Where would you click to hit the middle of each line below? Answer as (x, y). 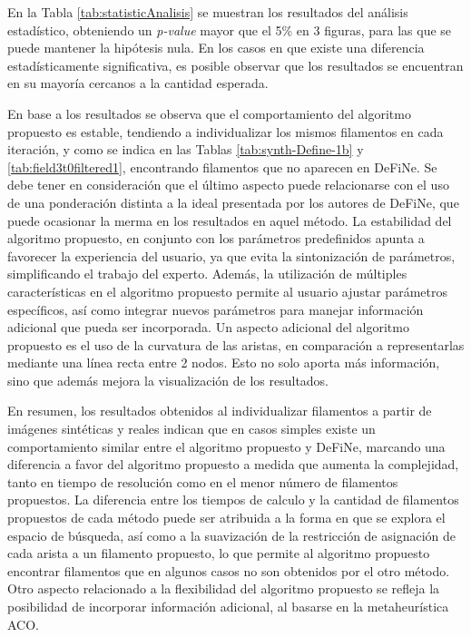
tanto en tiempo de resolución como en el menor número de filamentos (203, 481)
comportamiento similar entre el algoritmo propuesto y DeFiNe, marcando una (226, 446)
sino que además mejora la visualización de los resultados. (168, 380)
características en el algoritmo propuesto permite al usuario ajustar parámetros (227, 291)
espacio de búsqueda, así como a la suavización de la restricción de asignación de (231, 535)
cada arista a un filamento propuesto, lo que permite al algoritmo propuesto (219, 553)
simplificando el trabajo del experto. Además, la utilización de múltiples (207, 274)
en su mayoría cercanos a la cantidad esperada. (138, 83)
